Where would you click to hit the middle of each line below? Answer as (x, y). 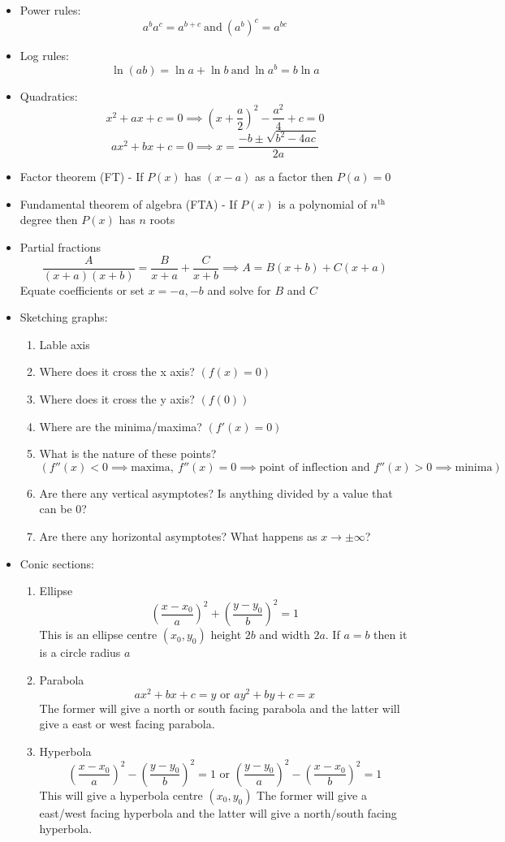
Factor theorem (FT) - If (82, 177)
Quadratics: (49, 95)
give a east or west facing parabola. (127, 724)
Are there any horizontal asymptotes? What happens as (178, 536)
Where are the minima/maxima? (121, 426)
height (226, 635)
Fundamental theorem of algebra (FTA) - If (128, 203)
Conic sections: (57, 563)
